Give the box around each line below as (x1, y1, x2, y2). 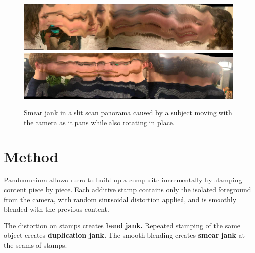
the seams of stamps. (4, 240, 67, 250)
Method (4, 146, 59, 166)
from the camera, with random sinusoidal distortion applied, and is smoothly (4, 194, 237, 204)
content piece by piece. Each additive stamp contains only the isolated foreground (4, 184, 251, 195)
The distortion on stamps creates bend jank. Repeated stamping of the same (4, 220, 241, 230)
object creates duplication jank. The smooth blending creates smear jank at (4, 230, 245, 240)
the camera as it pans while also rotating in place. (24, 117, 175, 127)
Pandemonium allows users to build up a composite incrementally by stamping (4, 175, 242, 185)
